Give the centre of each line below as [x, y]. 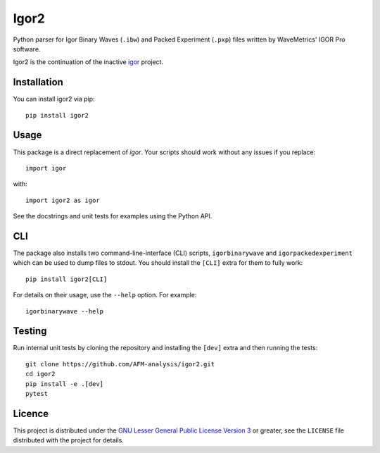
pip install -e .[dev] [65, 384]
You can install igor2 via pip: [54, 99]
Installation [38, 82]
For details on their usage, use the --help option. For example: [105, 295]
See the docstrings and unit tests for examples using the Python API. [113, 216]
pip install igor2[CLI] [66, 279]
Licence [31, 413]
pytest [37, 394]
